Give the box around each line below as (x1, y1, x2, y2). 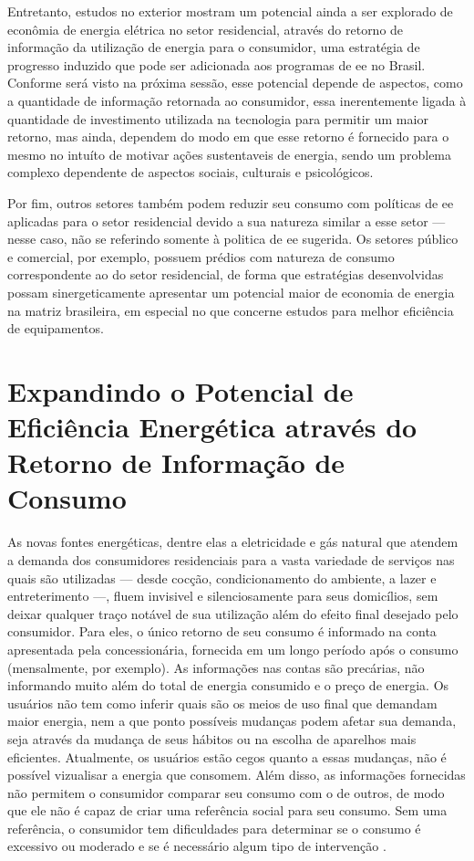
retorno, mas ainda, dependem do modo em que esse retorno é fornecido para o (7, 127, 449, 146)
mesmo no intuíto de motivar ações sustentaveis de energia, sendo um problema (7, 144, 452, 163)
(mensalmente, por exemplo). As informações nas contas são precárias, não (7, 657, 425, 677)
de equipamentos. (7, 319, 104, 338)
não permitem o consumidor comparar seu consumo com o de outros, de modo (7, 782, 445, 802)
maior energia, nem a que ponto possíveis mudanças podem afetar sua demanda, (7, 711, 457, 730)
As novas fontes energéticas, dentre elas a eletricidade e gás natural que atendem (7, 532, 459, 551)
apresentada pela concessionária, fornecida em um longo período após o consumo (7, 639, 459, 658)
